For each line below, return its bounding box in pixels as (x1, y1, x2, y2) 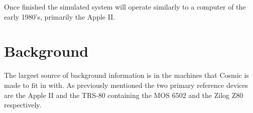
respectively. (4, 99, 42, 110)
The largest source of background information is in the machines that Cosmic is (4, 70, 249, 80)
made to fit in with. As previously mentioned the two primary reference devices (4, 79, 248, 90)
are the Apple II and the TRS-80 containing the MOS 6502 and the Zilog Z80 (4, 89, 243, 100)
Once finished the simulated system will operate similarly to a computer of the (4, 2, 246, 12)
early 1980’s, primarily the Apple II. (4, 11, 115, 22)
